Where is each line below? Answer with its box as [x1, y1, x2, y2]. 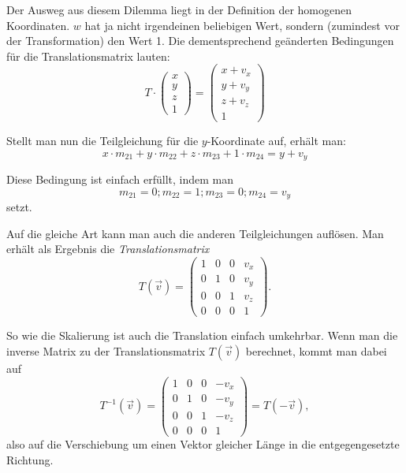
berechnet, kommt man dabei [245, 342, 387, 359]
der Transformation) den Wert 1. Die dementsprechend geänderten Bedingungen [6, 32, 394, 49]
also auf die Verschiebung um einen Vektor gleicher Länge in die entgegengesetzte [6, 436, 400, 453]
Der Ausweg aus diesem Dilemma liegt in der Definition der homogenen [6, 2, 352, 17]
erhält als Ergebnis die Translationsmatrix [6, 240, 210, 257]
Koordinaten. [6, 17, 70, 33]
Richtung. [6, 451, 54, 467]
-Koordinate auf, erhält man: [207, 132, 346, 148]
